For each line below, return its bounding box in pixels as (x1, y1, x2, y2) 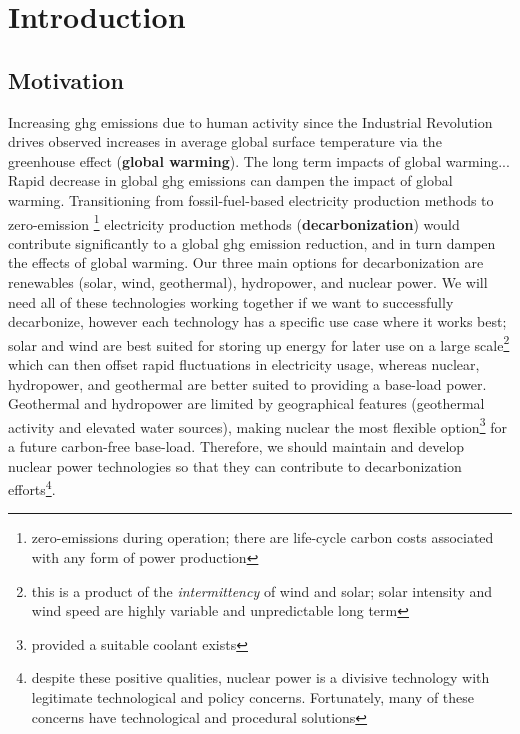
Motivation (8, 64, 124, 95)
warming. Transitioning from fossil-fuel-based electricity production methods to (8, 189, 494, 210)
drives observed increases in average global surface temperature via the (8, 131, 442, 152)
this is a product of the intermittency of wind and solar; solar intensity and (31, 580, 493, 601)
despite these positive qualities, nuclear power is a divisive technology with (31, 667, 490, 688)
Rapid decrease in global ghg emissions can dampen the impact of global (8, 170, 453, 191)
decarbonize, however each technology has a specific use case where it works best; (8, 311, 507, 332)
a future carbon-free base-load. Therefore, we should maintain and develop (8, 436, 465, 457)
